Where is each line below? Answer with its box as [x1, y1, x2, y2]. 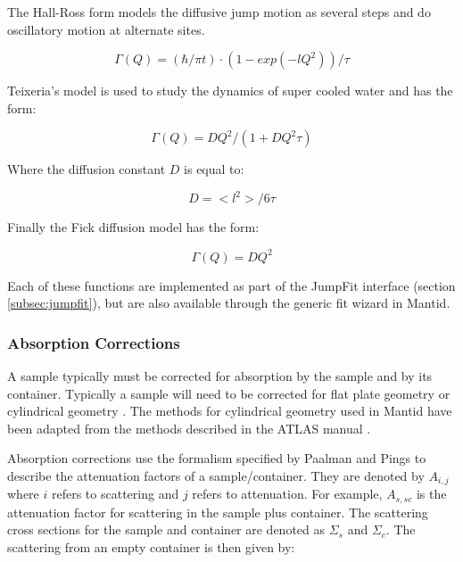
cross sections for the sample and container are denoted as [7, 520, 326, 539]
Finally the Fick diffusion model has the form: [7, 218, 260, 236]
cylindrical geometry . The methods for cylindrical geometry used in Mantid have [7, 401, 452, 420]
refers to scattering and [51, 484, 179, 503]
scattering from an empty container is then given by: [7, 538, 295, 557]
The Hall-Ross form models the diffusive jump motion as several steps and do [7, 3, 431, 21]
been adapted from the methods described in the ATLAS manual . [7, 418, 371, 437]
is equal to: [184, 160, 244, 178]
